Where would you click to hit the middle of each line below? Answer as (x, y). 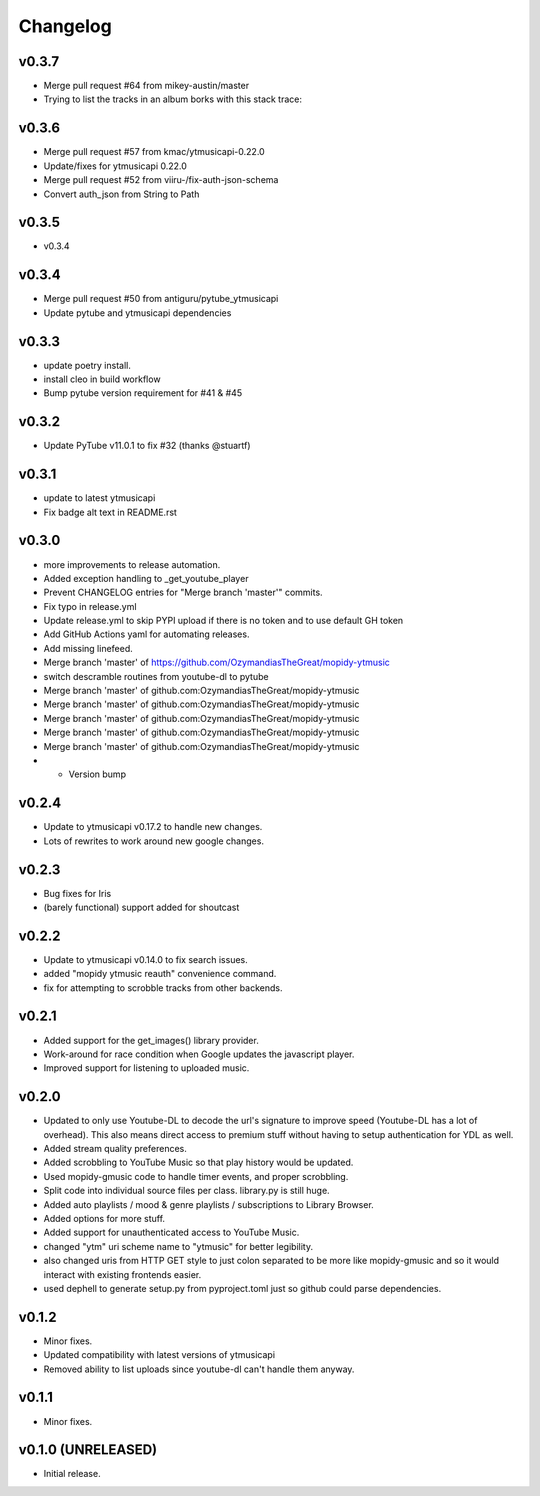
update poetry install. (87, 365)
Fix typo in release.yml (90, 606)
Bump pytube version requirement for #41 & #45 (143, 393)
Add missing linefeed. (88, 648)
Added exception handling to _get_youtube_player (146, 578)
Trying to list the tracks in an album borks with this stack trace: (173, 99)
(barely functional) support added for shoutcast (141, 907)
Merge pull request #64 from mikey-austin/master (146, 86)
